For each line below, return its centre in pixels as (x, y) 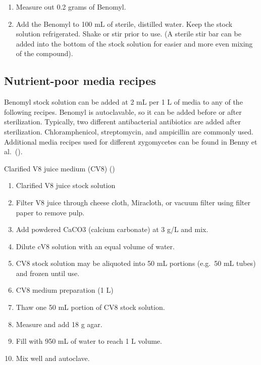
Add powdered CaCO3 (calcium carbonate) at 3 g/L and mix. (112, 229)
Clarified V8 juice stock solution (66, 185)
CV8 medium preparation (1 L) (65, 290)
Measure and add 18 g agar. (59, 324)
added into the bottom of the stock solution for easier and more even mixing (134, 43)
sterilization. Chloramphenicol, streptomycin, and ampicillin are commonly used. (129, 131)
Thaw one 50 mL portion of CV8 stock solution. (90, 307)
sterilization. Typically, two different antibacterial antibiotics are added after (122, 122)
